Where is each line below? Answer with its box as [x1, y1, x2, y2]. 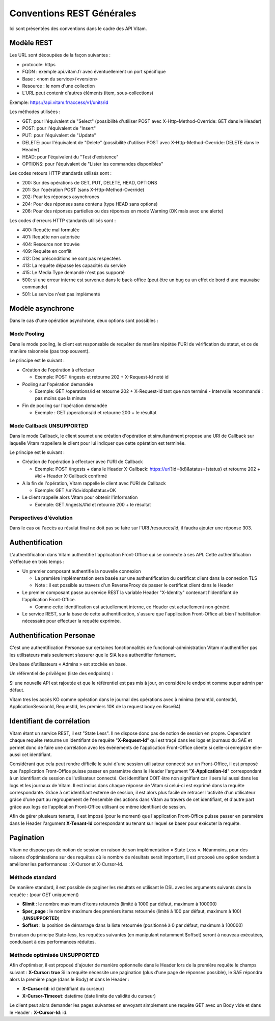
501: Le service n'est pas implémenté [22, 291, 100, 297]
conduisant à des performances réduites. [9, 939, 96, 945]
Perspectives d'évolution [9, 514, 73, 521]
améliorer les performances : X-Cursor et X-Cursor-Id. [9, 861, 124, 867]
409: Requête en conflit [22, 248, 72, 254]
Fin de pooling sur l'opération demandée [22, 402, 107, 409]
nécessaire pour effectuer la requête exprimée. [22, 618, 121, 624]
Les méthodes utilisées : [9, 109, 61, 115]
